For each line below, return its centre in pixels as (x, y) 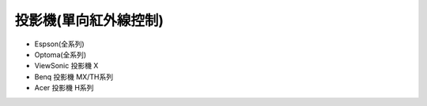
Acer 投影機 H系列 (64, 88)
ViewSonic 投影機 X (66, 66)
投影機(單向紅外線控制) (89, 20)
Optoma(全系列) (60, 54)
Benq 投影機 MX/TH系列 (74, 77)
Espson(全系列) (59, 44)
